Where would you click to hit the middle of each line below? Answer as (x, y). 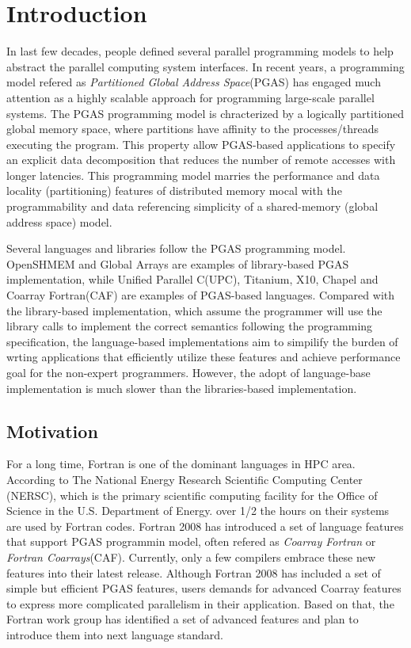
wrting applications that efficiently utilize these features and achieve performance (204, 357)
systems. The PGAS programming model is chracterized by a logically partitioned (205, 113)
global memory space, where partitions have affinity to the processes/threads (193, 129)
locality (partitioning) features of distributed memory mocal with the (174, 191)
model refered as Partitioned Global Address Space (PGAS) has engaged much (194, 82)
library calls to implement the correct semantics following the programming (190, 326)
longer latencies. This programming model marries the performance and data (193, 175)
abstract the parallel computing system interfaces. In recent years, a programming (205, 66)
